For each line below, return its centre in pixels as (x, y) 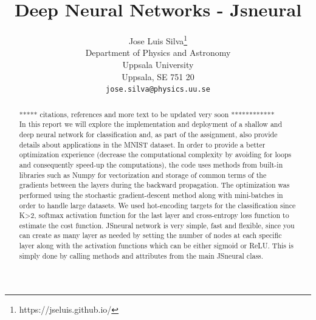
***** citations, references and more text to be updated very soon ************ (147, 114)
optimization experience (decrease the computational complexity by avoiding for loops (155, 155)
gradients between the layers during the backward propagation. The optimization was (154, 185)
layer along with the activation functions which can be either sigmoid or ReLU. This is (156, 246)
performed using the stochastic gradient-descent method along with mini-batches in (151, 195)
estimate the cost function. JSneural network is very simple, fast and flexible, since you (157, 225)
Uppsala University (158, 64)
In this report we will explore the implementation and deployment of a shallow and (151, 124)
